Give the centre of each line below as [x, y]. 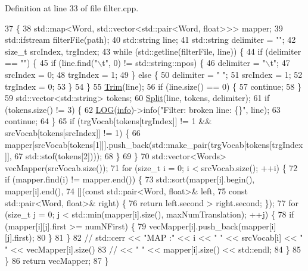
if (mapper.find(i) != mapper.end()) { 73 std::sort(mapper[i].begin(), [130, 179]
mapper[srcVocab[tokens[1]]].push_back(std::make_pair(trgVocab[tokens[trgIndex [154, 144]
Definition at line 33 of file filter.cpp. [72, 8]
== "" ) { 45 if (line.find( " [51, 63]
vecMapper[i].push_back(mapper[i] [213, 226]
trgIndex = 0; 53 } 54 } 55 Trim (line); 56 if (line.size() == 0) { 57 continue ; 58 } [153, 86]
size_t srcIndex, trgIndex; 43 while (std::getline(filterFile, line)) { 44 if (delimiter [153, 51]
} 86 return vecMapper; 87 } [57, 261]
